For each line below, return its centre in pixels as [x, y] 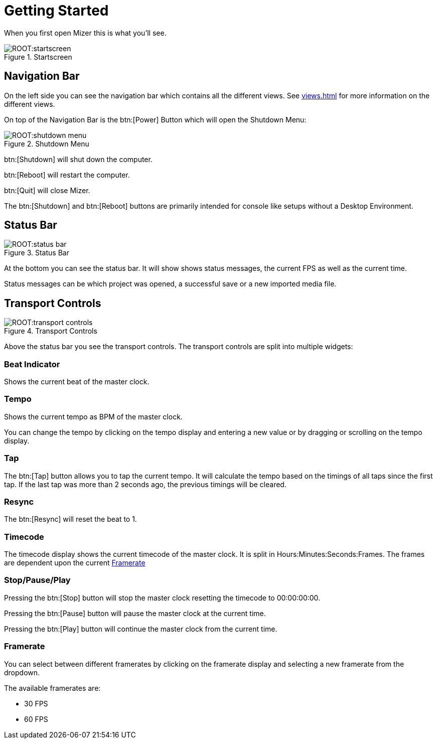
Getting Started [56, 11]
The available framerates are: [52, 688]
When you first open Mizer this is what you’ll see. [85, 33]
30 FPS [36, 703]
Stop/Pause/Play [37, 580]
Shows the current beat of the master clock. [77, 382]
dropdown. [22, 672]
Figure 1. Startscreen [38, 57]
